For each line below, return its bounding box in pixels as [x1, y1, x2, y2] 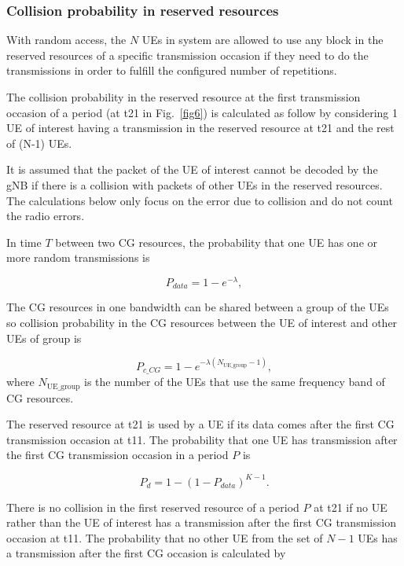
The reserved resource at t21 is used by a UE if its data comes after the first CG [6, 416, 395, 432]
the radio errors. [6, 208, 85, 224]
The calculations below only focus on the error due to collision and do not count [6, 192, 393, 208]
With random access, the [6, 31, 127, 48]
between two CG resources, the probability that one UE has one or [55, 233, 378, 250]
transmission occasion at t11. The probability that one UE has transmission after [6, 431, 398, 447]
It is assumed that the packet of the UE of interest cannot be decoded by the [6, 161, 378, 178]
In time [6, 233, 42, 250]
